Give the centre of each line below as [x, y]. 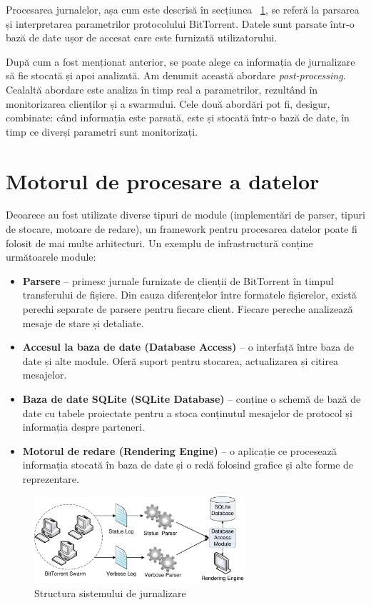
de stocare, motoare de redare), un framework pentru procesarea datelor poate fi [182, 229]
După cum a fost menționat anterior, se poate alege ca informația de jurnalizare [181, 61]
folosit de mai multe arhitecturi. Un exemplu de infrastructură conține [159, 242]
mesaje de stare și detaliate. [83, 322]
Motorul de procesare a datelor [163, 180]
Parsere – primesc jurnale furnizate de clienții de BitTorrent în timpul [178, 280]
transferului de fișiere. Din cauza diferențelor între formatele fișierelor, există [189, 295]
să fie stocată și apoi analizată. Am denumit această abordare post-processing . [176, 75]
